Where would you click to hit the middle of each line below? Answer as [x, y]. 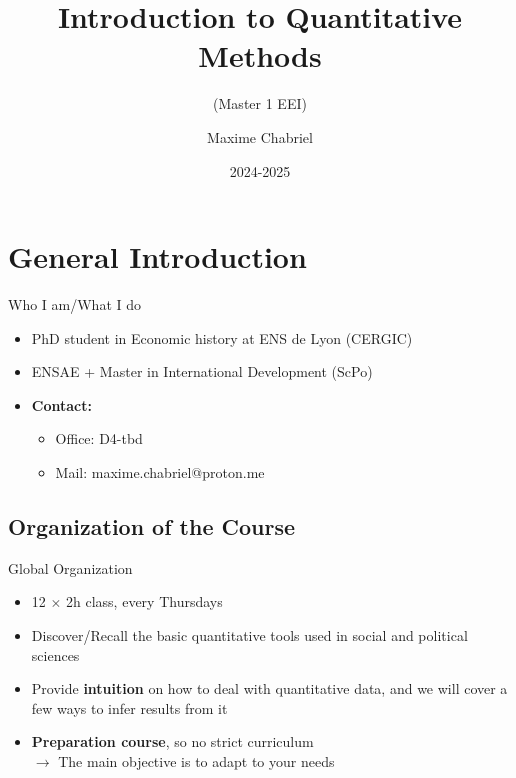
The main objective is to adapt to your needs [196, 760]
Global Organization [70, 567]
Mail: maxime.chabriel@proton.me [160, 472]
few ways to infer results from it [129, 707]
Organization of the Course [152, 525]
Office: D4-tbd [99, 438]
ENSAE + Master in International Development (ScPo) [202, 371]
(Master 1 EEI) [260, 103]
